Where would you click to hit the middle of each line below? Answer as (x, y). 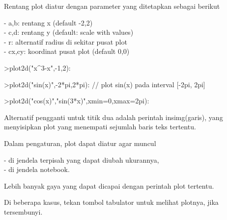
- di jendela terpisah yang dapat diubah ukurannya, (82, 159)
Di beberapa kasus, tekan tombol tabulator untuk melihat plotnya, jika (111, 202)
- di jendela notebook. (37, 169)
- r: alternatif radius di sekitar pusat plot (66, 41)
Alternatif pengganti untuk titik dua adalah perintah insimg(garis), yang (113, 117)
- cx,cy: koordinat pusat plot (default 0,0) (67, 51)
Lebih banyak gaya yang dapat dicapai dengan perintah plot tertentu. (109, 185)
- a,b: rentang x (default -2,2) (48, 22)
